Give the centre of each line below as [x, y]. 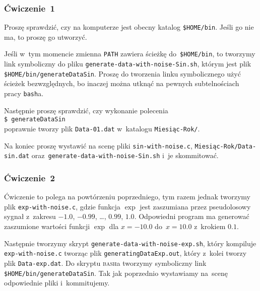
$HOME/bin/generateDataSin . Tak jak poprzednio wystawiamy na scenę [116, 273]
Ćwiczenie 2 [29, 177]
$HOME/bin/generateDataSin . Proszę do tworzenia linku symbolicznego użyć [122, 73]
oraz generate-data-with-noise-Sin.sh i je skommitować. [125, 155]
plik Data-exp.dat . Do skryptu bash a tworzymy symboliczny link [105, 263]
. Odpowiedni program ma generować [192, 216]
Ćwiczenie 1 [29, 8]
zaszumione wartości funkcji [47, 226]
